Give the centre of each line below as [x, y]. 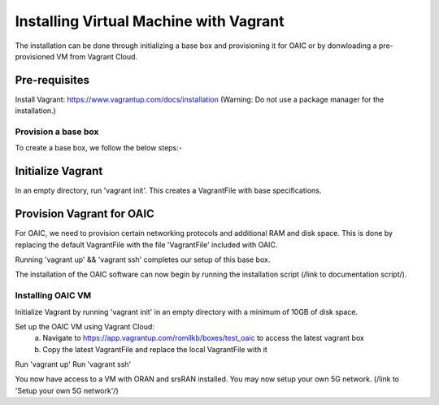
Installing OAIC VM [53, 295]
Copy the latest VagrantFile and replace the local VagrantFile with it [155, 349]
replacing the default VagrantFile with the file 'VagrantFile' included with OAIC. [146, 245]
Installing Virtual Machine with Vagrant [150, 21]
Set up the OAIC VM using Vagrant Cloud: [85, 326]
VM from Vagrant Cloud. [97, 56]
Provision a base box [57, 132]
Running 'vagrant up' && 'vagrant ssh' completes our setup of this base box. [143, 259]
